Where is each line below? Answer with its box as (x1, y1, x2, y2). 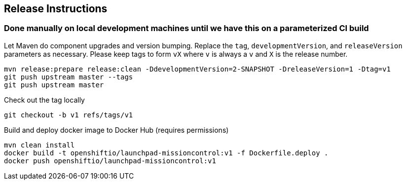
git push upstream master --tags (4, 73, 133, 81)
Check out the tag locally (4, 95, 85, 104)
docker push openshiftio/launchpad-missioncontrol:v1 (4, 156, 216, 165)
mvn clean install (4, 141, 75, 149)
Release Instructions (4, 2, 108, 15)
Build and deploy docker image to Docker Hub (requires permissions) (4, 125, 229, 134)
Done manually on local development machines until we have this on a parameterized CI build (4, 23, 369, 34)
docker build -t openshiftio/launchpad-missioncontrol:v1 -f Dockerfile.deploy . (4, 148, 329, 157)
